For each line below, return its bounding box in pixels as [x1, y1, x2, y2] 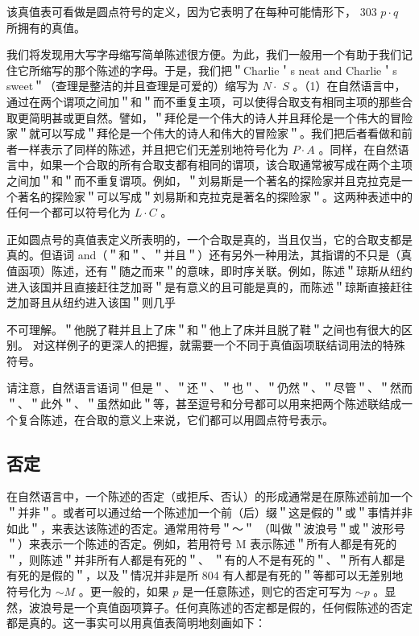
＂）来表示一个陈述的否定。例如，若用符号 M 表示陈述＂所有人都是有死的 [6, 535, 397, 552]
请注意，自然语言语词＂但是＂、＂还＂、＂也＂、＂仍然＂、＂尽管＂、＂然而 [6, 379, 413, 396]
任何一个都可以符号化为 [6, 204, 131, 221]
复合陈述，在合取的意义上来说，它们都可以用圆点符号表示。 [17, 411, 334, 427]
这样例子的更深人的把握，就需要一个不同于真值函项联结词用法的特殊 [44, 337, 405, 353]
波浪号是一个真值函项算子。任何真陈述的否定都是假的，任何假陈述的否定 [28, 598, 413, 615]
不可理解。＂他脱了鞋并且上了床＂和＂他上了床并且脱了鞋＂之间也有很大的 [6, 320, 401, 337]
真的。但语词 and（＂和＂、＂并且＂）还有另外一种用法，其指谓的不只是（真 [6, 246, 413, 263]
